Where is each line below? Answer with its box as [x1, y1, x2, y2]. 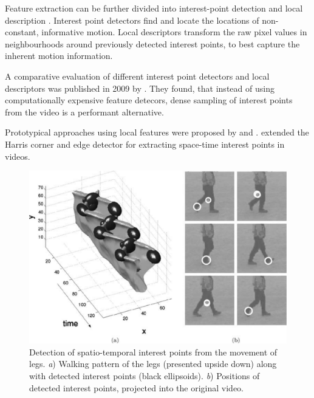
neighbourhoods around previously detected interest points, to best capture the [5, 37, 300, 50]
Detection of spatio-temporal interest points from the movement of [29, 345, 278, 358]
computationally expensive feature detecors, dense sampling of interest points [5, 94, 293, 106]
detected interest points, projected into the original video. [29, 381, 244, 394]
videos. [5, 149, 30, 162]
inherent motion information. [5, 49, 113, 62]
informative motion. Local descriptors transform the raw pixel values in [41, 26, 307, 38]
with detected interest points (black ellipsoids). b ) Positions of [29, 369, 260, 382]
